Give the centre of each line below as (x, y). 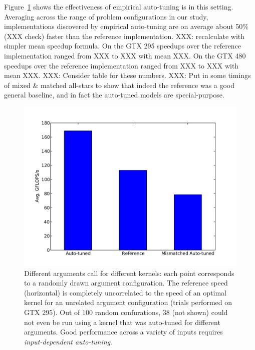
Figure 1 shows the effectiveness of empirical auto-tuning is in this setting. (119, 6)
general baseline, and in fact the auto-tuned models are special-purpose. (114, 95)
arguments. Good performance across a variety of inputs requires (123, 332)
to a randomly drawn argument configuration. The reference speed (126, 283)
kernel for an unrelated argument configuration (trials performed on (128, 302)
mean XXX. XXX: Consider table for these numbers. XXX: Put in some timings (127, 75)
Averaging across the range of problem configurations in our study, (106, 16)
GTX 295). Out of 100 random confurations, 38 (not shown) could (126, 312)
